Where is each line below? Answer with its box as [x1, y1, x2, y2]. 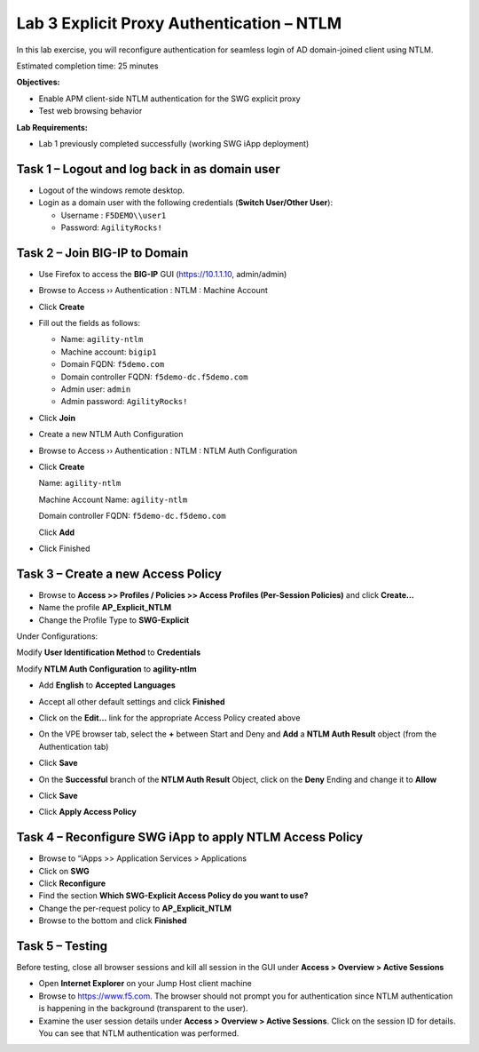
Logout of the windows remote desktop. [38, 185, 185, 195]
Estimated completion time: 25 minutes [16, 60, 159, 71]
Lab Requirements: [16, 122, 88, 132]
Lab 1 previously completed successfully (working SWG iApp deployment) [38, 138, 310, 148]
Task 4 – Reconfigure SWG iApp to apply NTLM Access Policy [16, 830, 364, 845]
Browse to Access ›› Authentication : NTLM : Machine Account [38, 285, 268, 296]
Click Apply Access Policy [38, 807, 137, 817]
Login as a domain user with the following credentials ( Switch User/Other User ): [38, 197, 333, 208]
